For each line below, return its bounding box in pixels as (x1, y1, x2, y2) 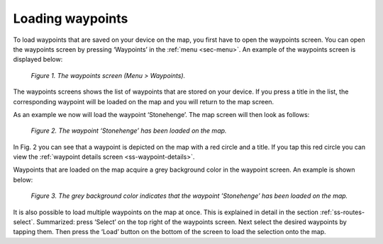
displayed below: (13, 55, 63, 64)
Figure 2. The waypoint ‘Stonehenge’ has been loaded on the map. (30, 126, 227, 135)
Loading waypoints (13, 11, 128, 26)
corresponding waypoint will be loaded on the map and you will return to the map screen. (13, 97, 274, 106)
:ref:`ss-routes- (320, 208, 365, 216)
